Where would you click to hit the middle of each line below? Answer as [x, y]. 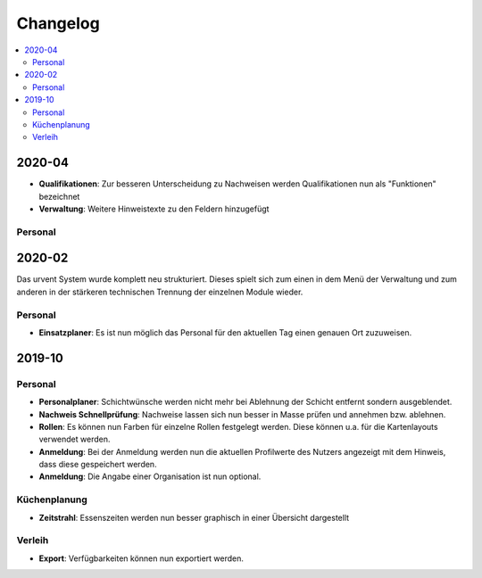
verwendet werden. [75, 439]
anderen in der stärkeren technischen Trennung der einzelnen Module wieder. [160, 292]
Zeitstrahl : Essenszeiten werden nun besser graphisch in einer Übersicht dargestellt [194, 517]
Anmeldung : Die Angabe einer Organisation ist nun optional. [150, 476]
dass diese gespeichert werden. [98, 465]
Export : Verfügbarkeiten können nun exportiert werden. [141, 558]
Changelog [58, 23]
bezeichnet [59, 196]
